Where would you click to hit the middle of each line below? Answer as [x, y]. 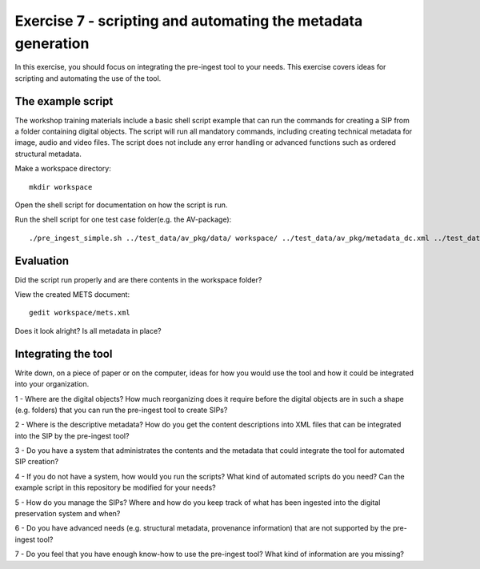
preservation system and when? [68, 514]
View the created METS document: [72, 295]
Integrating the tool [64, 353]
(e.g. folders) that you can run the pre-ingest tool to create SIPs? [121, 410]
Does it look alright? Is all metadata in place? [88, 331]
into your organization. [52, 384]
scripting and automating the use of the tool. [88, 78]
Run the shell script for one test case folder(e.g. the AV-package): [123, 219]
